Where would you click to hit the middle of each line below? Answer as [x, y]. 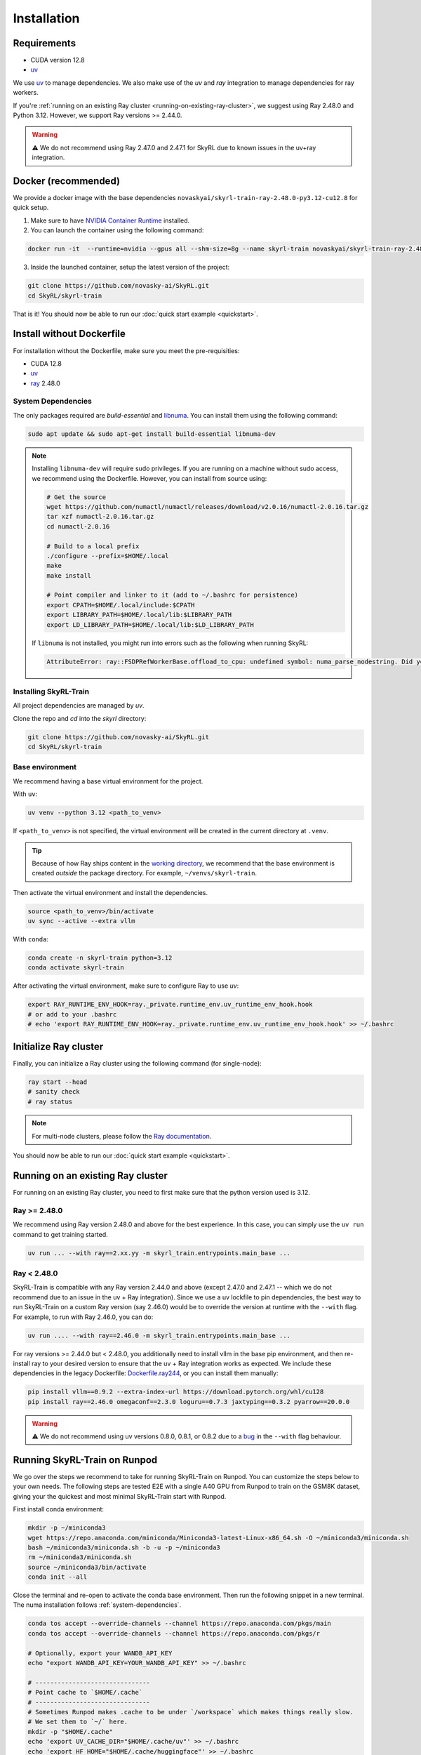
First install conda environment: [59, 1509]
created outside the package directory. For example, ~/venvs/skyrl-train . [145, 873]
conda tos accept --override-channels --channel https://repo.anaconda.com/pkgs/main [179, 1624]
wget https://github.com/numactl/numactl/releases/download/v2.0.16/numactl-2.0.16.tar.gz [207, 506]
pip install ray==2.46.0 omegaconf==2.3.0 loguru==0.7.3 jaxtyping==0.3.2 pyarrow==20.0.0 [189, 1402]
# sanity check [54, 1092]
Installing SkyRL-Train [51, 691]
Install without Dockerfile [69, 334]
